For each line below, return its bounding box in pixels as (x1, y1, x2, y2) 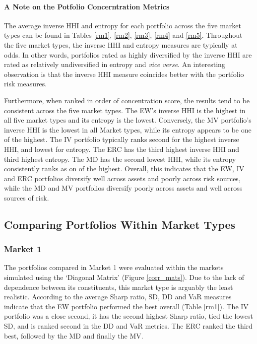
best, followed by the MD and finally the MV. (4, 330, 143, 341)
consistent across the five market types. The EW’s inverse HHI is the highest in (4, 105, 246, 115)
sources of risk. (4, 192, 49, 203)
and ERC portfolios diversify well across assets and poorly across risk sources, (4, 173, 241, 183)
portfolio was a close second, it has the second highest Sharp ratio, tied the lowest (4, 311, 253, 321)
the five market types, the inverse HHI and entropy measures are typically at (4, 39, 238, 50)
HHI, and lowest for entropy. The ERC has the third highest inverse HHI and (4, 143, 240, 154)
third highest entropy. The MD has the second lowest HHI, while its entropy (4, 153, 236, 164)
